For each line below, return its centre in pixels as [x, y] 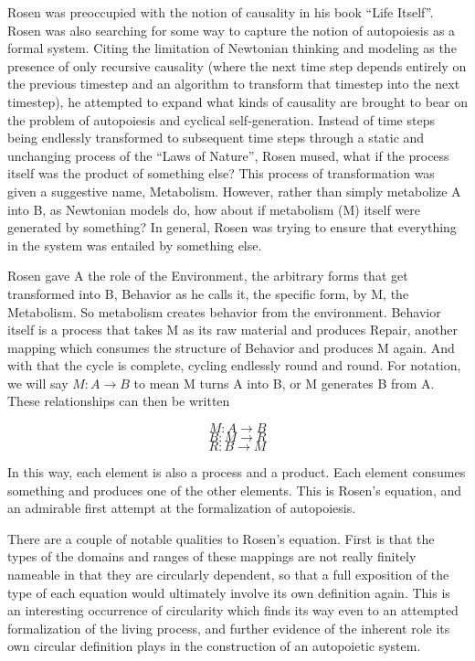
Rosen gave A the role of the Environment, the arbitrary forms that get [208, 276]
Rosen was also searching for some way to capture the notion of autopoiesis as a [232, 30]
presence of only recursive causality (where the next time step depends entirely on [237, 65]
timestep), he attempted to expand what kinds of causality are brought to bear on [237, 101]
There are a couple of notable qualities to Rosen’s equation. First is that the [221, 538]
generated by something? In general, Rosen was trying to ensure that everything [232, 227]
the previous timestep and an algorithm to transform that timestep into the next [234, 84]
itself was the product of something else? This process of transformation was [221, 173]
